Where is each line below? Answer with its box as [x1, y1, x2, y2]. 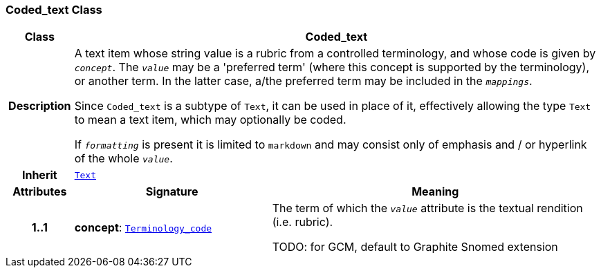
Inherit [21, 168, 57, 182]
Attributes [12, 185, 67, 199]
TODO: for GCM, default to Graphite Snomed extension [272, 240, 558, 254]
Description [8, 99, 71, 113]
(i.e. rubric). [272, 215, 333, 229]
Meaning [412, 185, 459, 199]
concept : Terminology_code [74, 220, 212, 235]
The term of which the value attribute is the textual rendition [272, 201, 583, 216]
